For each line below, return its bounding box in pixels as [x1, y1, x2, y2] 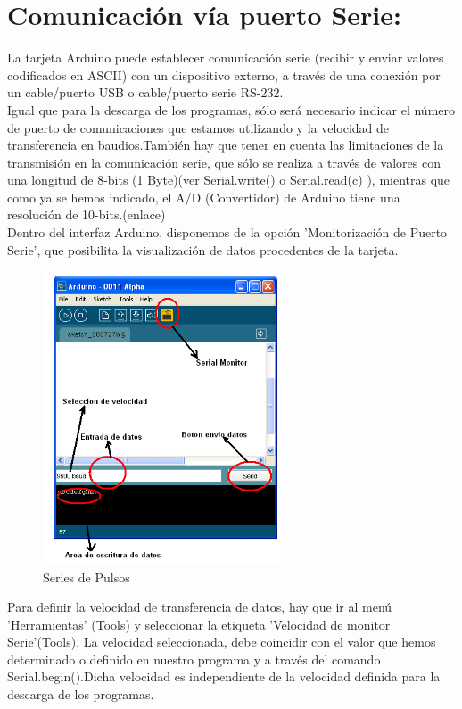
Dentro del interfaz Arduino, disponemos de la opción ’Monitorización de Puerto [7, 223, 448, 242]
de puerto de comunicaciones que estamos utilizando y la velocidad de [7, 118, 390, 136]
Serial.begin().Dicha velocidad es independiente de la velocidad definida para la [7, 667, 441, 686]
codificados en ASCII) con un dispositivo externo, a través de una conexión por [7, 65, 441, 84]
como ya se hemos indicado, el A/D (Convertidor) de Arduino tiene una [7, 187, 400, 206]
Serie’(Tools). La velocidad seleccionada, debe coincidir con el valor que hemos [7, 632, 436, 651]
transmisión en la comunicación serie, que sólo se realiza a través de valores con [7, 153, 441, 171]
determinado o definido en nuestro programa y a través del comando [7, 649, 381, 668]
